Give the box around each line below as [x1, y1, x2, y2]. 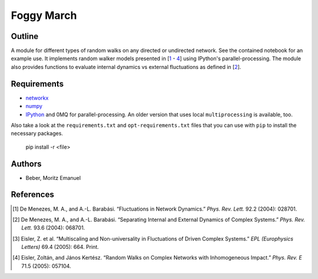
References [11, 189, 54, 200]
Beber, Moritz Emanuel [25, 174, 81, 181]
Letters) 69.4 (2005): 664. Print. [21, 244, 100, 251]
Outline [11, 31, 38, 41]
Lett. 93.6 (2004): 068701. [21, 224, 85, 231]
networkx [25, 94, 49, 101]
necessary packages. [11, 130, 63, 137]
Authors [11, 159, 42, 169]
